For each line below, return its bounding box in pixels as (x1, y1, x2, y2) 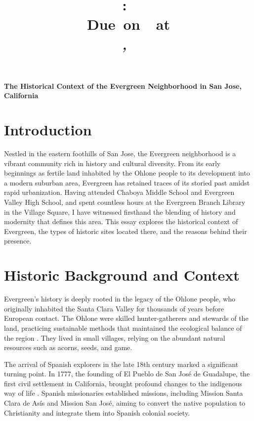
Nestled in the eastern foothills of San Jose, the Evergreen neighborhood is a (4, 148, 236, 159)
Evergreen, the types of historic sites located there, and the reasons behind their (4, 226, 247, 236)
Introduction (4, 120, 92, 140)
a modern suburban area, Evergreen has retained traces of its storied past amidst (4, 177, 250, 187)
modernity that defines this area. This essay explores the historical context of (4, 216, 238, 227)
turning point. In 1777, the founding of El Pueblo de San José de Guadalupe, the (4, 368, 250, 379)
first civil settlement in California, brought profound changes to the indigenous (4, 378, 242, 388)
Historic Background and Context (4, 265, 240, 285)
